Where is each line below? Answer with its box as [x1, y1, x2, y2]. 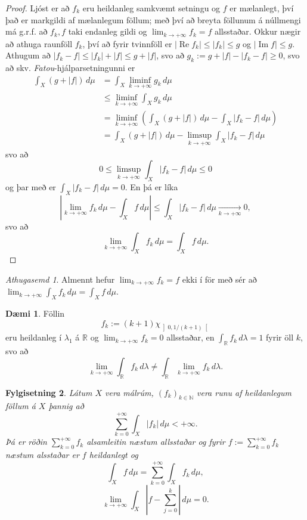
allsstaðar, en [166, 331, 215, 343]
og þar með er [5, 181, 56, 193]
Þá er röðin [5, 435, 47, 448]
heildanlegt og [89, 448, 138, 460]
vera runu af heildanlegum [197, 386, 292, 398]
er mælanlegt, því [230, 2, 294, 14]
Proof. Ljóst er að [5, 2, 70, 14]
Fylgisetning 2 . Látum [5, 386, 92, 398]
